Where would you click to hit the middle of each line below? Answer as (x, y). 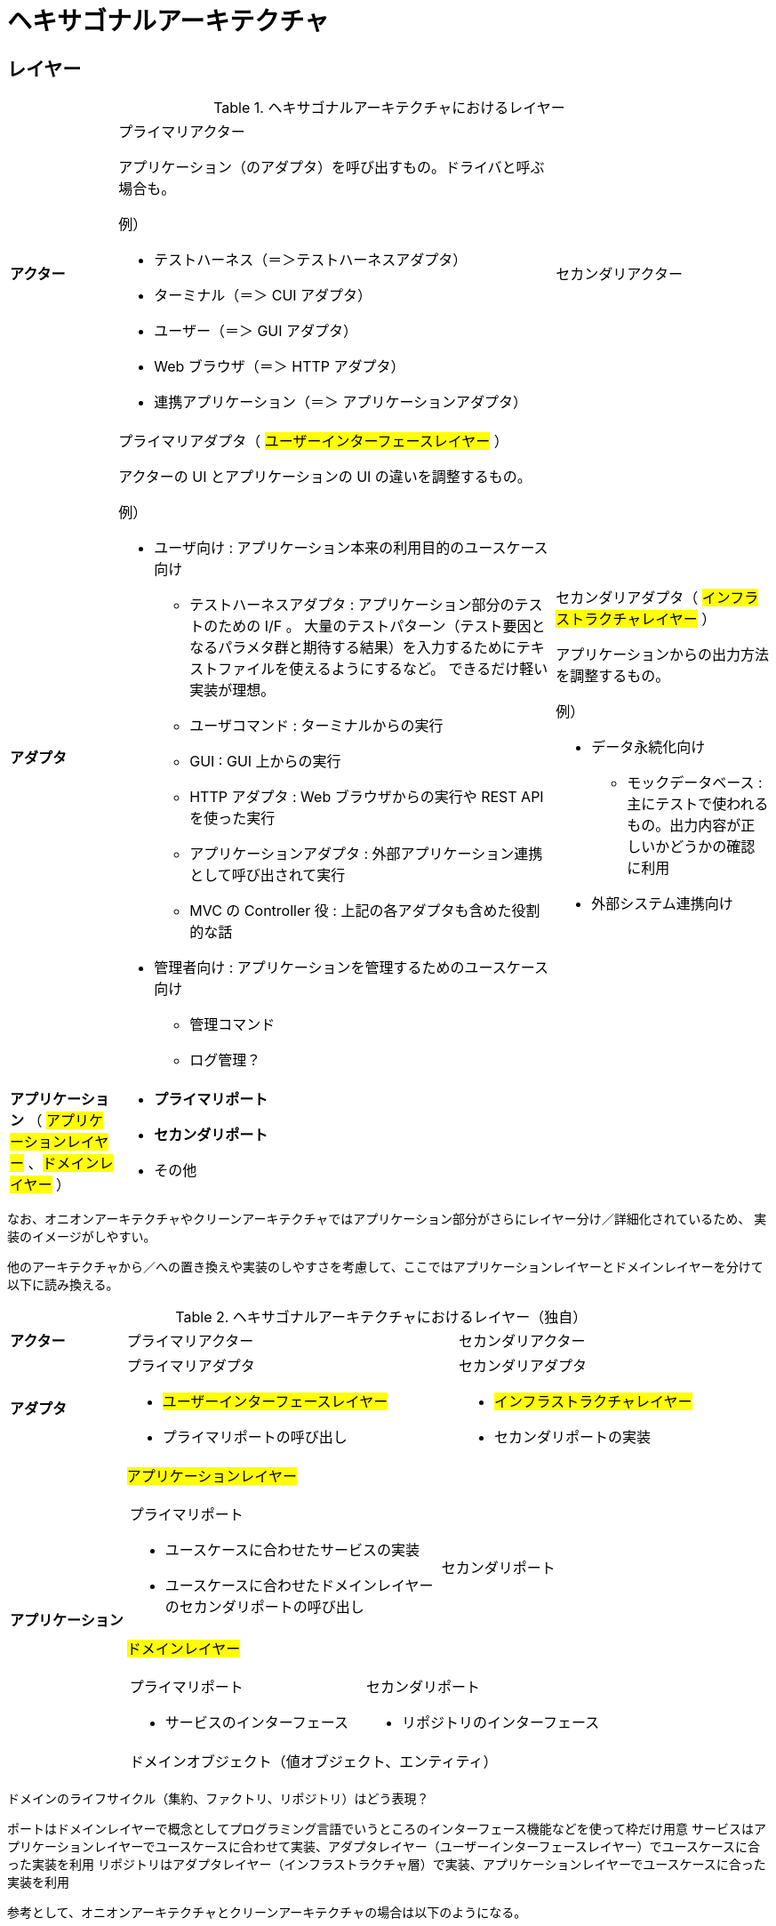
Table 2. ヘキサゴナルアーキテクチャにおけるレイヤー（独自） (381, 1317)
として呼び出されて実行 (268, 875)
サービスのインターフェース (256, 1723)
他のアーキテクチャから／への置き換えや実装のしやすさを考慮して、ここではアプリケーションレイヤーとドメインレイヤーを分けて (385, 1267)
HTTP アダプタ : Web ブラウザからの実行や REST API (367, 797)
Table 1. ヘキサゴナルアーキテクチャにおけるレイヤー (389, 108)
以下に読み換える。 (63, 1285)
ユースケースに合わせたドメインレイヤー (299, 1586)
